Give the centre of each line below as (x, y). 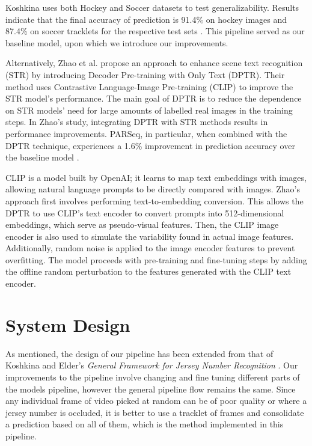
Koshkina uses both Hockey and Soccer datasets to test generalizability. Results (152, 7)
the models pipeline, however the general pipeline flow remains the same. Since (151, 389)
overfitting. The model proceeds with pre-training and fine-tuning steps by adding (156, 259)
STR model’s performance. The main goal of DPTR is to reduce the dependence (154, 98)
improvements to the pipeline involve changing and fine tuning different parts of (153, 377)
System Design (68, 324)
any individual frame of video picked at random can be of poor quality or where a (156, 401)
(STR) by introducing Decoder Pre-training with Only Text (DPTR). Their (145, 74)
